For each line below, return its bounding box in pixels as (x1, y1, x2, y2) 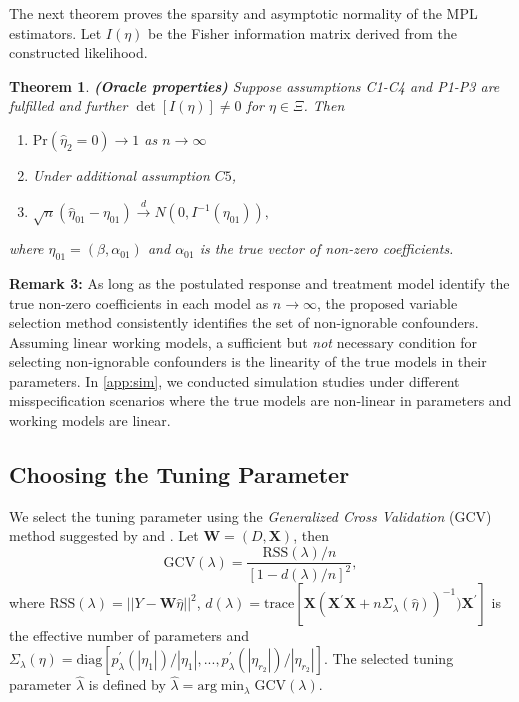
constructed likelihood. (9, 42, 148, 63)
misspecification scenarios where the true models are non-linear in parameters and (9, 390, 512, 411)
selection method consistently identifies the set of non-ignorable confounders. (9, 312, 479, 333)
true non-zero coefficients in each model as (9, 292, 269, 313)
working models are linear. (9, 410, 171, 431)
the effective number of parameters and (9, 625, 250, 646)
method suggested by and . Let (9, 525, 199, 546)
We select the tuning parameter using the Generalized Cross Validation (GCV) (9, 505, 492, 526)
